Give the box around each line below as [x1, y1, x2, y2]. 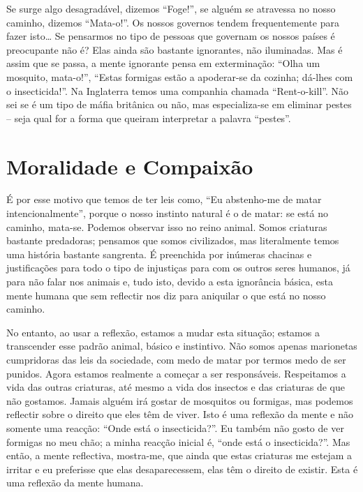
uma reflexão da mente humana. [6, 475, 144, 490]
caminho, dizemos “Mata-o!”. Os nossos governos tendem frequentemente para [6, 15, 339, 29]
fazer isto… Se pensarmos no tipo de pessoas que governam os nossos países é [6, 29, 335, 43]
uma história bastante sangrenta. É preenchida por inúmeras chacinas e [6, 246, 312, 261]
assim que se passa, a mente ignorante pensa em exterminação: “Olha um [6, 56, 320, 70]
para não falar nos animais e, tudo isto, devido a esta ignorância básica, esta [6, 274, 334, 289]
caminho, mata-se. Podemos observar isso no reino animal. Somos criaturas [6, 219, 327, 234]
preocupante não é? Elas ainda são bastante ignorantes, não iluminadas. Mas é [6, 42, 343, 57]
